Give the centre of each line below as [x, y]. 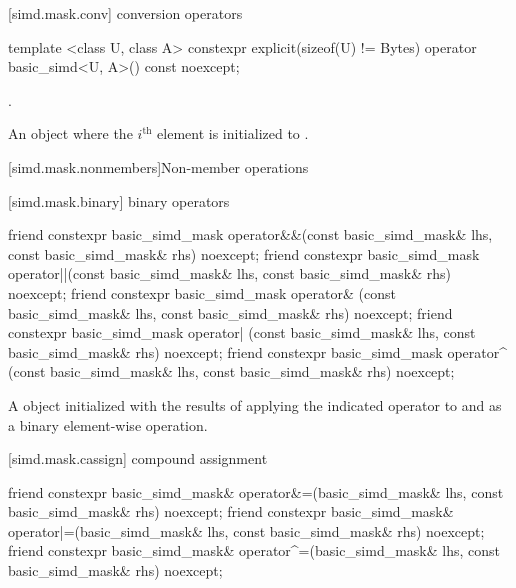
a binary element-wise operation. [108, 424]
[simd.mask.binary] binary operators [119, 200]
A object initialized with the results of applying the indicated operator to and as [255, 404]
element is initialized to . [233, 133]
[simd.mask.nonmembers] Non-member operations [158, 166]
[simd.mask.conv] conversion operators [125, 13]
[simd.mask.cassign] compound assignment [138, 458]
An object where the [70, 133]
